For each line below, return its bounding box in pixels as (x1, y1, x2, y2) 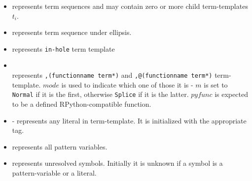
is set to (204, 79, 228, 90)
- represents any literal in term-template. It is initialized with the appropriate (12, 115, 247, 125)
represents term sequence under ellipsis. (12, 27, 132, 37)
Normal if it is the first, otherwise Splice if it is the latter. (12, 89, 189, 99)
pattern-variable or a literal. (12, 167, 97, 178)
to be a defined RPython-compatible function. (12, 98, 151, 109)
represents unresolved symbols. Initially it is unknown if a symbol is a (12, 158, 223, 168)
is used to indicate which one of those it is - (61, 79, 193, 90)
